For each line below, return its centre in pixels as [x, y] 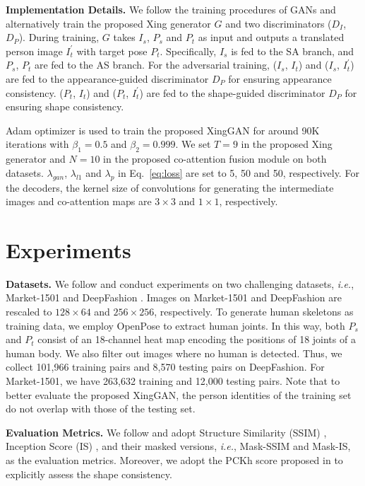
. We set [193, 144]
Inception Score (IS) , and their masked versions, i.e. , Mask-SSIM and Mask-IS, [178, 446]
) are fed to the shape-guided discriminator [232, 92]
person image [34, 51]
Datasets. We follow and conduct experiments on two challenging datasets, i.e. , [180, 283]
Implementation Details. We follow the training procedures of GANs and [171, 9]
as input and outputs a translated [271, 37]
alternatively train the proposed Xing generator [108, 23]
